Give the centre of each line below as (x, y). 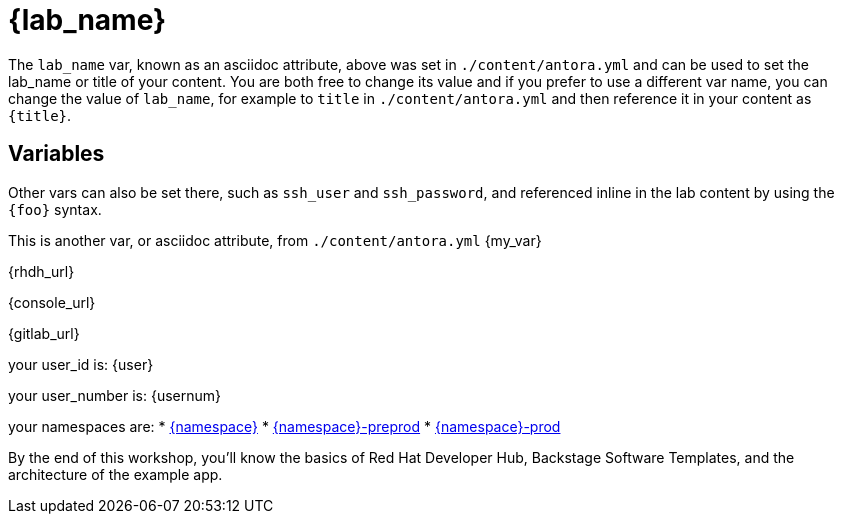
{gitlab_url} (44, 333)
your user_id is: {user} (81, 364)
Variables (56, 154)
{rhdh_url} (41, 271)
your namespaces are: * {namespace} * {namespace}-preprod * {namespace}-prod (284, 426)
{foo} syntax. (55, 209)
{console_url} (52, 302)
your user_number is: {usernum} (115, 395)
